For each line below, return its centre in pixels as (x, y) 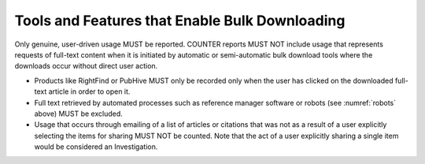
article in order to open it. (89, 91)
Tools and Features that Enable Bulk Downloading (180, 20)
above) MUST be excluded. (79, 114)
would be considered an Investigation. (96, 147)
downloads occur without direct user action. (86, 66)
